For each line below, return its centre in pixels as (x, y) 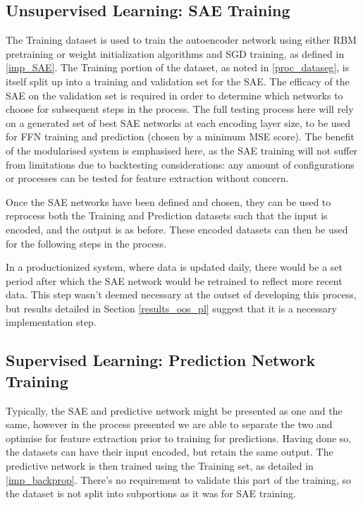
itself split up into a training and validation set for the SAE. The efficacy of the (178, 81)
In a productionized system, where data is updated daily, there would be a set (174, 267)
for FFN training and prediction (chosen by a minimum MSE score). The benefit (180, 136)
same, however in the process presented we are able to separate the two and (169, 424)
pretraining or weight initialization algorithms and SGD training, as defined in (175, 53)
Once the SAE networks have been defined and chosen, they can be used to (168, 201)
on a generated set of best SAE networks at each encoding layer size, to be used (178, 122)
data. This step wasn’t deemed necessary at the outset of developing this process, (181, 294)
